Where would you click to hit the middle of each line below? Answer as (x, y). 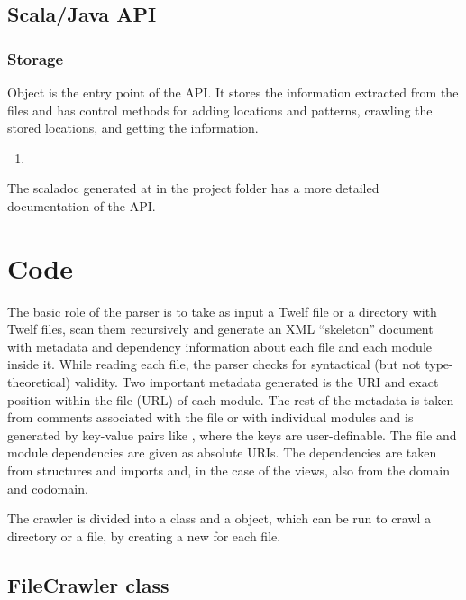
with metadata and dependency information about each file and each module (220, 346)
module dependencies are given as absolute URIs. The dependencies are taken (222, 452)
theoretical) (39, 382)
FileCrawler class (88, 584)
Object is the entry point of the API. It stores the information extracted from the (233, 92)
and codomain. (48, 488)
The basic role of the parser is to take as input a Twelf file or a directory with (222, 311)
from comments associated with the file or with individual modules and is (210, 417)
